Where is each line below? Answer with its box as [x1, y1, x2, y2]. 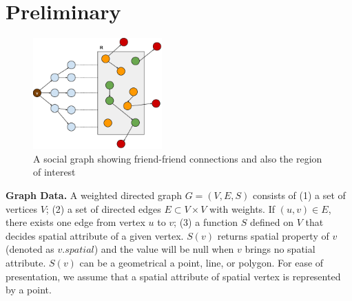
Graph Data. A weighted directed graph [6, 187, 183, 202]
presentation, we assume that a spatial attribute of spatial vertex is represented [6, 269, 341, 283]
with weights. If [209, 201, 276, 216]
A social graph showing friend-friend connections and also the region [33, 151, 322, 165]
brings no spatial [245, 242, 315, 256]
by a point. [6, 282, 52, 297]
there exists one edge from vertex [6, 215, 145, 229]
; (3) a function [174, 215, 238, 229]
